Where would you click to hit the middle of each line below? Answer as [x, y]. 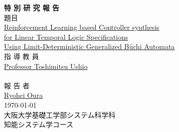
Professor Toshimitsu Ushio [46, 66]
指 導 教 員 [21, 56]
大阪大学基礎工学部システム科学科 [60, 114]
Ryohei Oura [23, 95]
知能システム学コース [39, 124]
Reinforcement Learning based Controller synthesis [82, 27]
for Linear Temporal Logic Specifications [66, 36]
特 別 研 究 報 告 [32, 7]
